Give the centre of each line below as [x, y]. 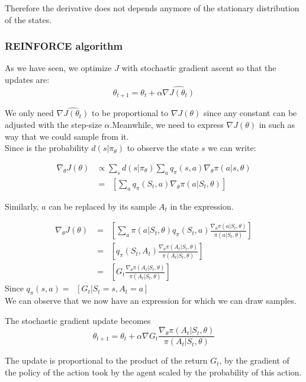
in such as [277, 125]
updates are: [27, 79]
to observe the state [163, 148]
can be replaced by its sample [102, 206]
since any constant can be [250, 113]
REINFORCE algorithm [64, 46]
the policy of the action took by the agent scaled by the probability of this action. [153, 372]
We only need [29, 113]
